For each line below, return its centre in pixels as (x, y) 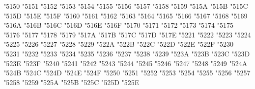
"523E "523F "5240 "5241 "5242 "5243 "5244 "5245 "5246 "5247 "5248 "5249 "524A (126, 63)
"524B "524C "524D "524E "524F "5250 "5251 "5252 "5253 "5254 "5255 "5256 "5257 (127, 73)
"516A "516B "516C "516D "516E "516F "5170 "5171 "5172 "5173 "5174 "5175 (119, 25)
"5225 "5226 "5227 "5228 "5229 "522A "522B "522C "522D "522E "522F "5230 (119, 44)
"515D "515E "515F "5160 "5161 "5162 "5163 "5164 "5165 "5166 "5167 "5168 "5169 (126, 15)
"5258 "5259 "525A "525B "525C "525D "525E (71, 82)
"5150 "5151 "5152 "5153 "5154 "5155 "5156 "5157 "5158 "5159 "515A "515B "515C (126, 6)
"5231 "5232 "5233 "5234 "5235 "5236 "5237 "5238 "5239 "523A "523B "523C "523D (127, 53)
